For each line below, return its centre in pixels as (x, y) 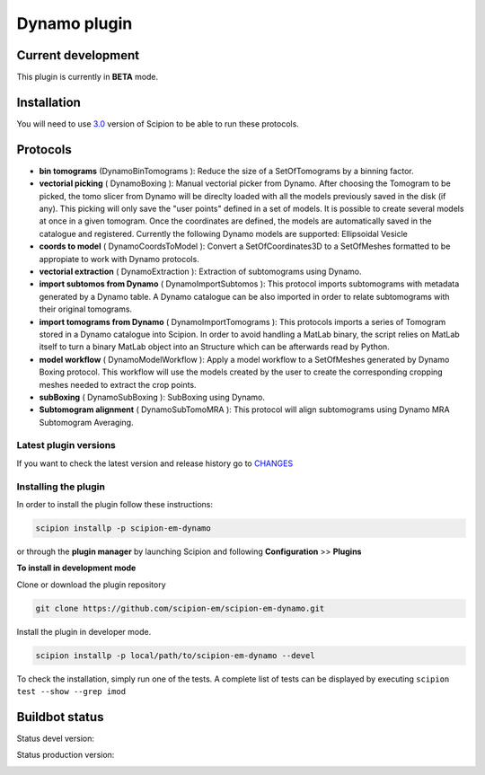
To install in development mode (76, 568)
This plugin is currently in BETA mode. (88, 77)
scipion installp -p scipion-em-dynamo (123, 528)
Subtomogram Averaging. (86, 422)
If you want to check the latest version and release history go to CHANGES (155, 463)
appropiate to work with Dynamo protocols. (119, 259)
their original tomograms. (86, 309)
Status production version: (66, 755)
